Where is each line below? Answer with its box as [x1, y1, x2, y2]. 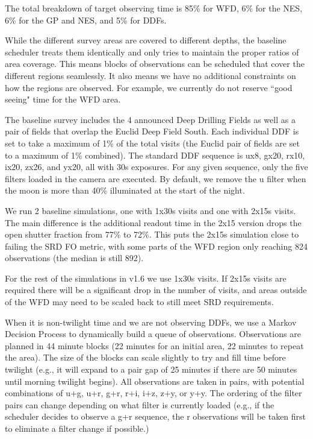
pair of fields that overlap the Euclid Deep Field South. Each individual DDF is [5, 125, 299, 137]
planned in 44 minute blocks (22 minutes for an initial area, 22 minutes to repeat [5, 339, 304, 352]
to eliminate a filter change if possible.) [5, 422, 149, 434]
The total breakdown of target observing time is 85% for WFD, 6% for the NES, [5, 2, 303, 14]
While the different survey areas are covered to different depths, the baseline [5, 34, 287, 46]
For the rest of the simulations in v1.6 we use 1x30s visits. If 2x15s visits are [5, 271, 287, 284]
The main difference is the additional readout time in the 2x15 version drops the [5, 216, 302, 229]
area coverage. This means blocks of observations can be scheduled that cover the [5, 57, 305, 70]
